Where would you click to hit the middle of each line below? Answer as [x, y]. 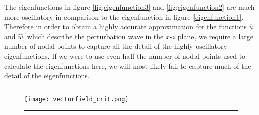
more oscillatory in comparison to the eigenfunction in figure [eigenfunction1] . [124, 16]
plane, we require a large [216, 36]
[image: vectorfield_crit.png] [77, 99]
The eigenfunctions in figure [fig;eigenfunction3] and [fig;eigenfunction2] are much [129, 7]
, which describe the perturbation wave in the [93, 36]
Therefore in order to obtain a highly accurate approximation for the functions [125, 26]
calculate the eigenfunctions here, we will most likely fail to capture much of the [128, 66]
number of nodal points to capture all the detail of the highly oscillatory [116, 46]
